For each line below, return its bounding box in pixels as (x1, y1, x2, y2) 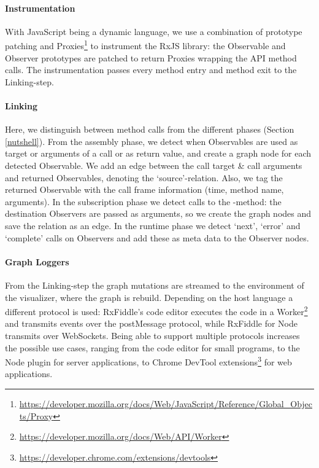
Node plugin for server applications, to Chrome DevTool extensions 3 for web (5, 354, 292, 368)
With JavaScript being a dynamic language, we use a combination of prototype (5, 25, 302, 37)
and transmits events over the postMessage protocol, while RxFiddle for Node (5, 317, 298, 330)
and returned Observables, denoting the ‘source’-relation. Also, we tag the (5, 171, 283, 184)
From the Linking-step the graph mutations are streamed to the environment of (5, 278, 304, 291)
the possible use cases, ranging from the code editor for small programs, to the (5, 341, 300, 354)
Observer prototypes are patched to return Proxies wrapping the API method (5, 51, 297, 64)
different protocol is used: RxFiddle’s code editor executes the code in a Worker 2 (5, 303, 308, 318)
